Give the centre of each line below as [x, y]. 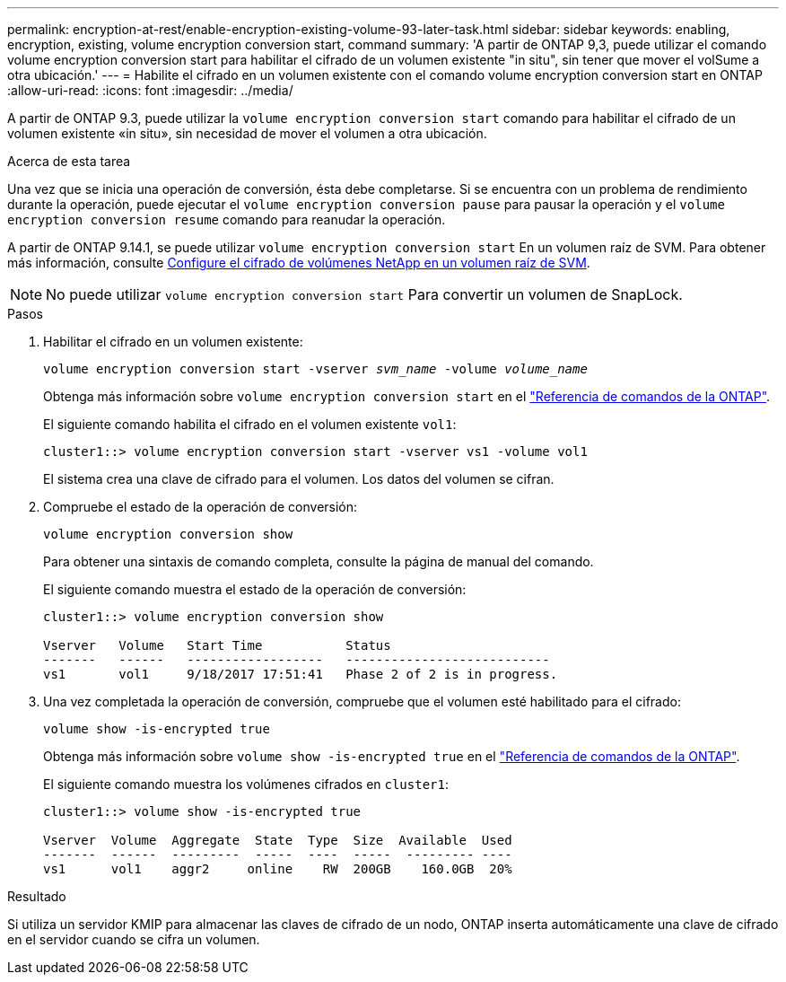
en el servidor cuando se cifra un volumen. [134, 939]
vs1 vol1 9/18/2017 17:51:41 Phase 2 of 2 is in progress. [301, 674]
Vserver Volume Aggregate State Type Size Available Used [278, 840]
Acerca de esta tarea [69, 161]
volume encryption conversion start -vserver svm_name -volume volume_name [315, 369]
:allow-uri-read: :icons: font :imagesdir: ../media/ [150, 90]
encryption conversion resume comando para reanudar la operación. [227, 219]
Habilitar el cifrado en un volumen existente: [173, 342]
